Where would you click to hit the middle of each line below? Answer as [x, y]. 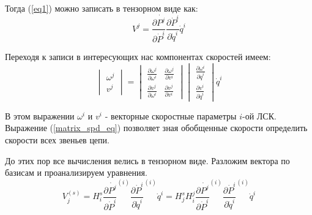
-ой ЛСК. [259, 115]
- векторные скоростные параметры [171, 115]
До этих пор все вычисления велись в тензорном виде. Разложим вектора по [147, 160]
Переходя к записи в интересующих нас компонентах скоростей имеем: [138, 56]
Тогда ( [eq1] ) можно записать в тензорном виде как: [102, 8]
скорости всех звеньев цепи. [57, 139]
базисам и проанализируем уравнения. [76, 172]
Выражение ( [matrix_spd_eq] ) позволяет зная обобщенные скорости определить [156, 128]
